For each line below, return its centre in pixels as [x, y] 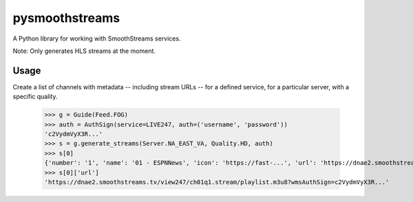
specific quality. [35, 97]
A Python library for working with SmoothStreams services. [97, 38]
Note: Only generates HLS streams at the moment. [84, 51]
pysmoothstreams [66, 18]
